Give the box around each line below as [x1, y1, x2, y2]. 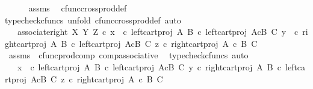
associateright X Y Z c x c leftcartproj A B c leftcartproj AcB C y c [17, 25, 299, 38]
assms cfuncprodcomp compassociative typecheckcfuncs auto [8, 49, 249, 61]
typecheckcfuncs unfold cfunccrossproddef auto [5, 13, 181, 26]
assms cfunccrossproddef [28, 2, 127, 14]
